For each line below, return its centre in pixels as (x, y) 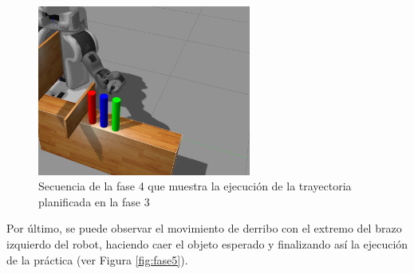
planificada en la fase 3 (94, 201)
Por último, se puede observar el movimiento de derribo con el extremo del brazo (204, 228)
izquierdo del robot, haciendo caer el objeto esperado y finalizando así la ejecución (207, 243)
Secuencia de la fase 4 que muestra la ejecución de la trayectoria (195, 186)
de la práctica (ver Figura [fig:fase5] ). (97, 259)
